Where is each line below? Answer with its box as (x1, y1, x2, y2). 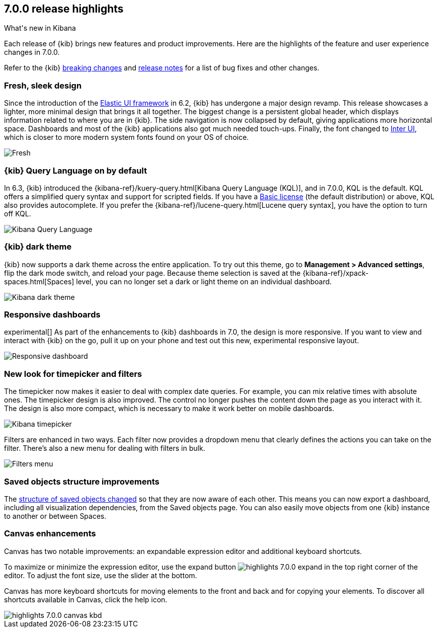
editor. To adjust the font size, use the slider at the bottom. (4, 571, 197, 580)
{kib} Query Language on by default (4, 165, 147, 176)
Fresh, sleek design (4, 80, 82, 91)
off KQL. (4, 209, 31, 218)
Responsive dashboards (4, 309, 101, 320)
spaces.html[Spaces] (4, 277, 74, 286)
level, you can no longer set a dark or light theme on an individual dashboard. (76, 277, 332, 286)
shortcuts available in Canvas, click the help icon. (4, 595, 167, 604)
